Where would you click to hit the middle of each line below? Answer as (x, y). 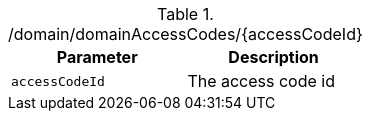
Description (273, 57)
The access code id (261, 81)
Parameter (97, 57)
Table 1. (185, 14)
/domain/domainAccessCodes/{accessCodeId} (185, 34)
